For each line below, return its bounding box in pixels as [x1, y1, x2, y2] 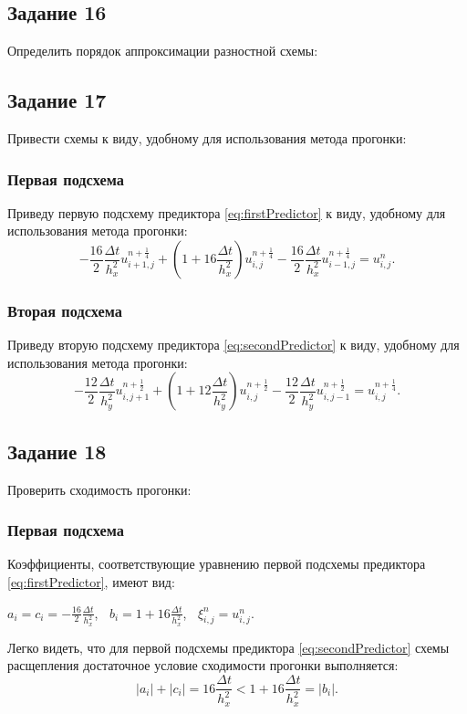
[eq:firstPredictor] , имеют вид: [7, 572, 175, 592]
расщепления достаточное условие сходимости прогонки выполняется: [7, 656, 399, 675]
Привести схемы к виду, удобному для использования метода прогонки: [7, 129, 407, 147]
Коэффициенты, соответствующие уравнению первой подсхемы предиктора [7, 554, 426, 573]
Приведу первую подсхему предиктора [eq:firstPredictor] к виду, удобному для [7, 203, 446, 222]
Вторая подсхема [7, 299, 123, 321]
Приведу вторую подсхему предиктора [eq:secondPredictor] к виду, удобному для [7, 335, 460, 354]
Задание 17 [7, 86, 107, 114]
